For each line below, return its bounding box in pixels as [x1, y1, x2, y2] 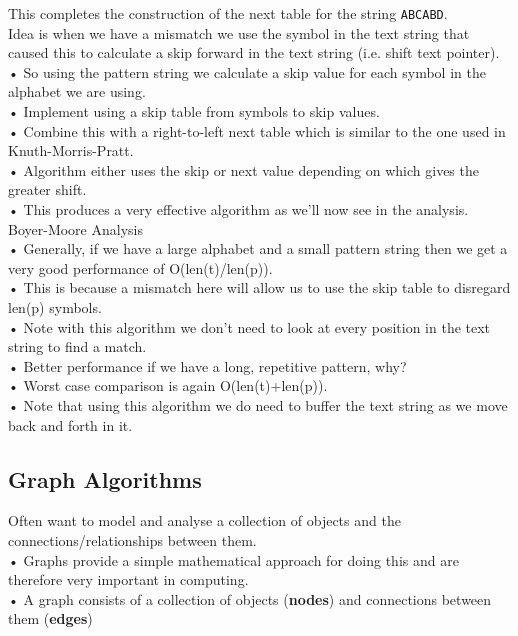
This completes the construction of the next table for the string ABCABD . [8, 3, 448, 23]
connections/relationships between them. [8, 529, 257, 550]
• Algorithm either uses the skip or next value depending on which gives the [8, 159, 479, 180]
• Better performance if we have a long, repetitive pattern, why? [8, 355, 407, 376]
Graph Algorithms [8, 463, 202, 494]
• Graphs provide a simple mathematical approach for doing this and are [8, 549, 459, 570]
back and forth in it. [8, 414, 133, 435]
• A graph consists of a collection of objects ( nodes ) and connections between [8, 588, 492, 609]
